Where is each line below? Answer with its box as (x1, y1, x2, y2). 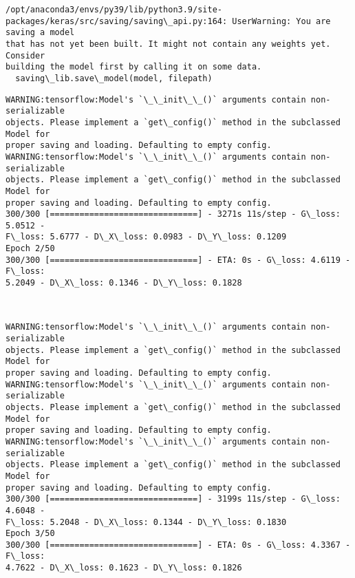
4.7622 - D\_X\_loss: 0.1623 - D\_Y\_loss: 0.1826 (6, 563, 242, 573)
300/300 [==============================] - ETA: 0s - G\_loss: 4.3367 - (6, 539, 351, 550)
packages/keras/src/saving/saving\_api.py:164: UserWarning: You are (6, 16, 331, 26)
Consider (6, 50, 45, 61)
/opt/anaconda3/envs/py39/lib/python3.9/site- (6, 5, 222, 14)
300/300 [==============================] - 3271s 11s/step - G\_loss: (6, 209, 341, 220)
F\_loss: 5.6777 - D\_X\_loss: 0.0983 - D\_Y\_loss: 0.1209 (6, 232, 287, 242)
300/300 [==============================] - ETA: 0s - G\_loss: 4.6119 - (6, 255, 351, 265)
